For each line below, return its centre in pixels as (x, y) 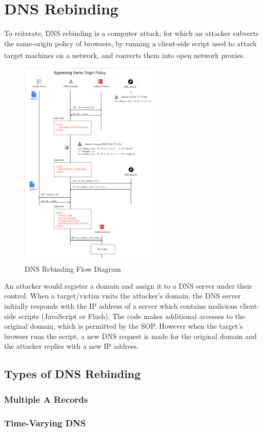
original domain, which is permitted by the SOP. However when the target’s (124, 326)
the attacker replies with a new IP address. (72, 346)
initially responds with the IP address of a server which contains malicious (121, 306)
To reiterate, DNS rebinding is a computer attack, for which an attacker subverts (131, 33)
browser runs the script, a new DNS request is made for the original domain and (130, 336)
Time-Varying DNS (45, 422)
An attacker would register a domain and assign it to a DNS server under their (128, 285)
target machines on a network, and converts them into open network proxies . (125, 55)
